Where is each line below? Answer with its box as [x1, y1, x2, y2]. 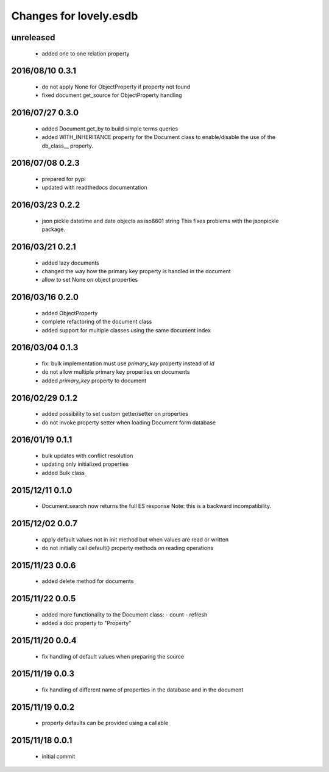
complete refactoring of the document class [41, 318, 152, 326]
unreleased [11, 32, 55, 43]
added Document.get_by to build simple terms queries [41, 125, 179, 132]
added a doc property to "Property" [41, 620, 132, 627]
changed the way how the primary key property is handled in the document [41, 267, 231, 274]
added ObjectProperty [41, 309, 98, 316]
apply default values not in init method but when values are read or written [41, 535, 228, 543]
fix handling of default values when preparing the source [41, 652, 185, 660]
